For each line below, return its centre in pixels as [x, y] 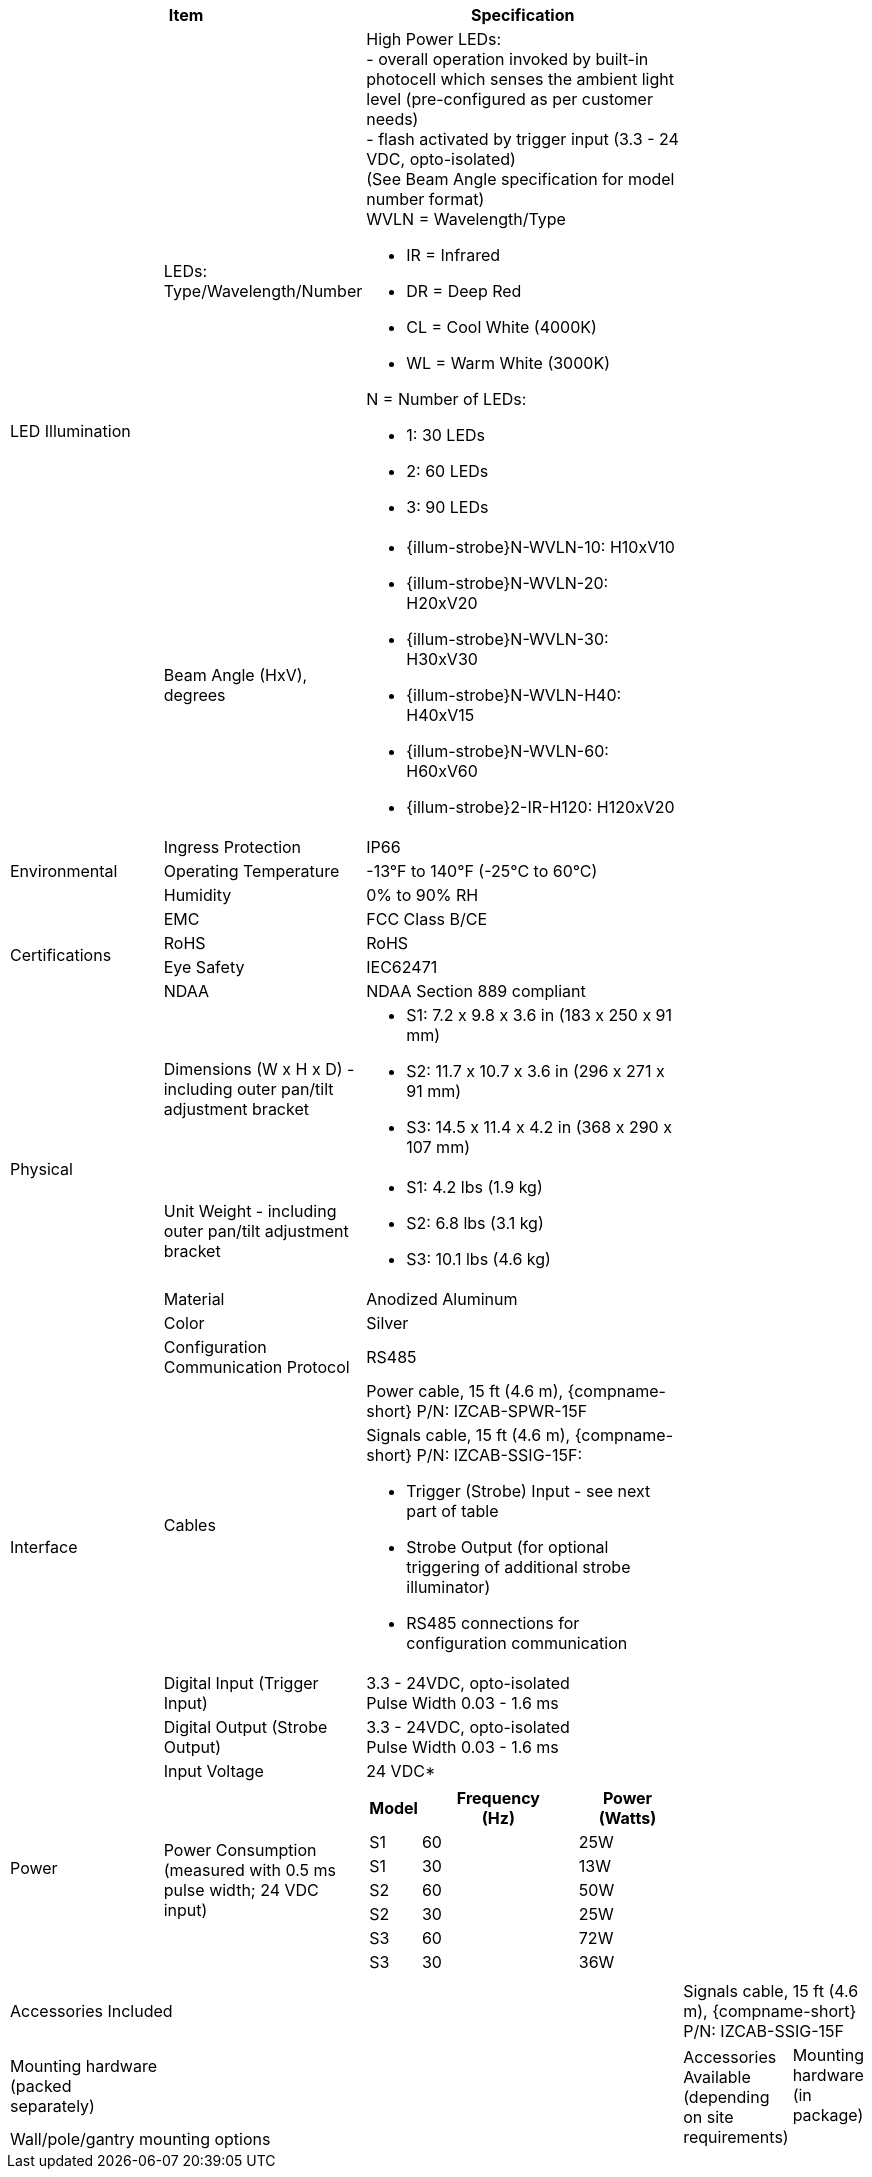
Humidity [197, 895]
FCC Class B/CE [427, 919]
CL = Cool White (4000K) [501, 327]
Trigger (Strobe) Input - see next [528, 1491]
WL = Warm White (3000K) [508, 363]
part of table [452, 1511]
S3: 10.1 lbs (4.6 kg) [478, 1259]
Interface [44, 1547]
